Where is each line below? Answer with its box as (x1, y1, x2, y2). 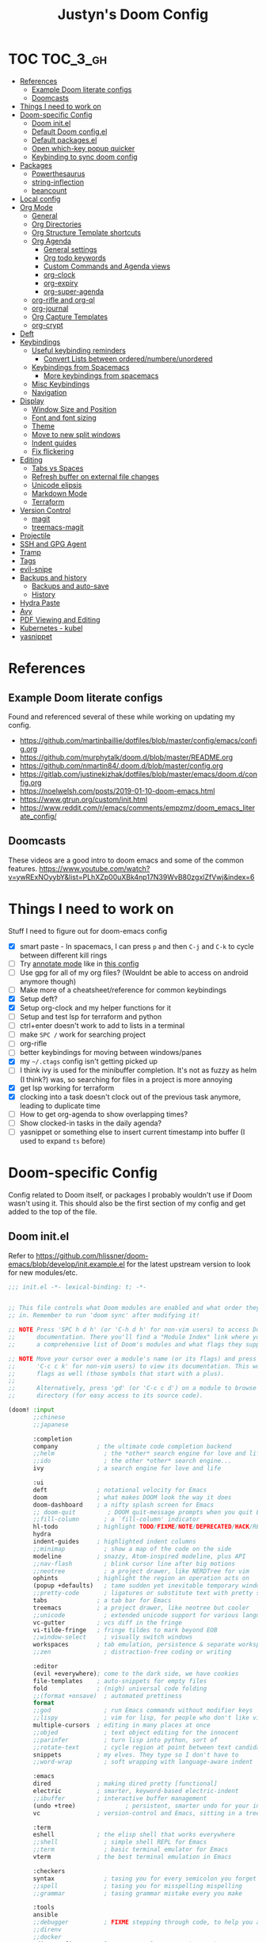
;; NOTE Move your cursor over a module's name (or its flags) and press (8, 1354, 257, 1363)
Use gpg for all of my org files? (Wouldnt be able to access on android (19, 968, 249, 977)
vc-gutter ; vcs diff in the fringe (32, 1618, 182, 1627)
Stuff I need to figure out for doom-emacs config (8, 926, 168, 935)
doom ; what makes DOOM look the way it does (32, 1493, 232, 1502)
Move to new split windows (31, 429, 121, 439)
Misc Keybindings (31, 379, 90, 389)
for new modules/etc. (8, 1267, 78, 1277)
